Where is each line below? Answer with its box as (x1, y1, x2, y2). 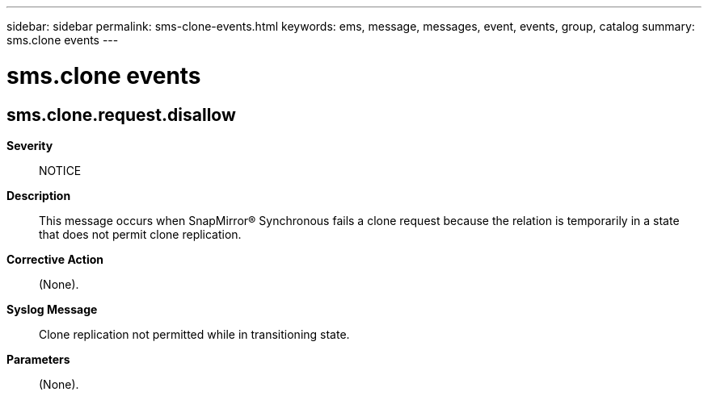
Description (6, 188, 71, 202)
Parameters (6, 352, 70, 366)
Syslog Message (6, 302, 98, 316)
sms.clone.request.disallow (6, 104, 236, 125)
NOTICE (39, 163, 82, 177)
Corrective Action (6, 252, 103, 266)
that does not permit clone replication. (39, 227, 242, 241)
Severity (6, 138, 53, 152)
